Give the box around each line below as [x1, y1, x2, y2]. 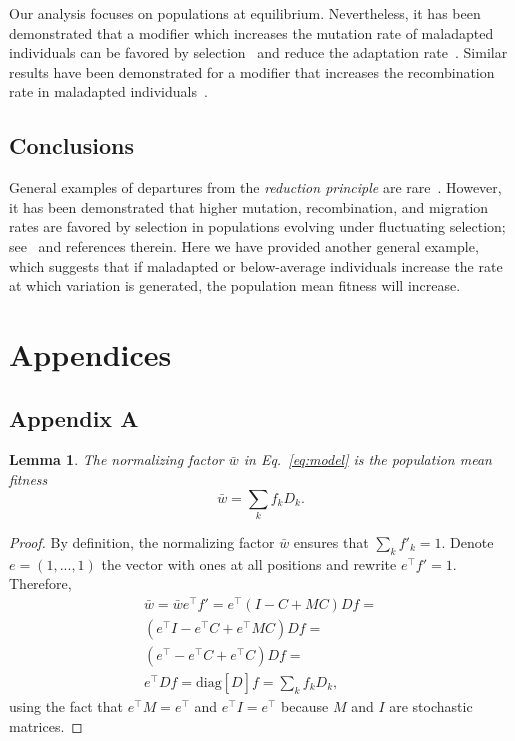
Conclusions [9, 130, 135, 161]
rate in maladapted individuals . [9, 81, 208, 102]
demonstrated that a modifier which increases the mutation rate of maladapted [9, 22, 494, 43]
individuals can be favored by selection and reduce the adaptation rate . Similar [9, 42, 508, 63]
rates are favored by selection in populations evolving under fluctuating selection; [9, 216, 506, 237]
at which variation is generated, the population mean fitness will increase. [9, 275, 461, 296]
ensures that [293, 531, 369, 552]
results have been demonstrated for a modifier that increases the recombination [9, 61, 495, 82]
